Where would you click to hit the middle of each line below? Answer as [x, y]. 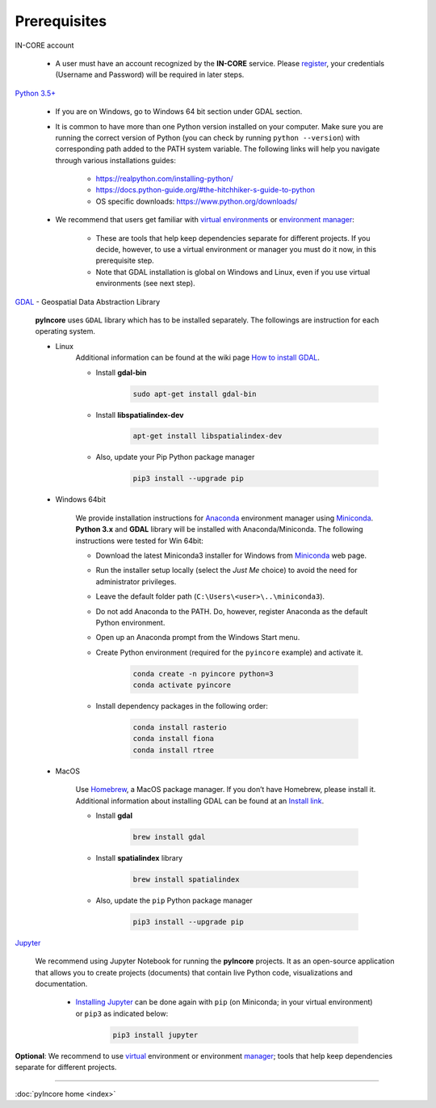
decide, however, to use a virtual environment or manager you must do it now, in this [236, 250]
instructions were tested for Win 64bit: [139, 541]
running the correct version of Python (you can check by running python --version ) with [208, 137]
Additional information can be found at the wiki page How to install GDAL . [198, 358]
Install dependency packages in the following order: [182, 706]
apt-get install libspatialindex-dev [208, 436]
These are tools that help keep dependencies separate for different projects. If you [233, 238]
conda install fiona [173, 739]
